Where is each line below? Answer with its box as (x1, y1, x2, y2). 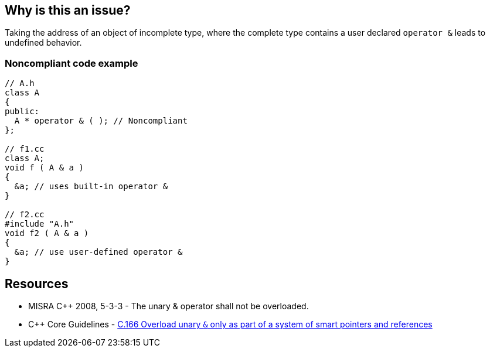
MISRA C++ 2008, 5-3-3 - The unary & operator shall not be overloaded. (28, 301, 309, 312)
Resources (5, 276, 69, 291)
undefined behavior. (5, 37, 82, 48)
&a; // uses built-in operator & (14, 182, 168, 192)
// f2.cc (5, 210, 45, 220)
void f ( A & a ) (5, 163, 84, 173)
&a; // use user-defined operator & (14, 247, 183, 257)
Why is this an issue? (5, 3, 131, 18)
